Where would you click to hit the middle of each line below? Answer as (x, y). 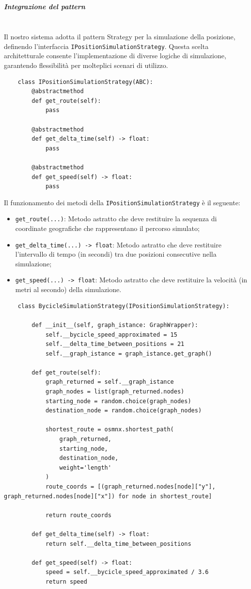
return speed (66, 581)
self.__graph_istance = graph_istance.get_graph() (129, 353)
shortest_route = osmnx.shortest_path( (110, 430)
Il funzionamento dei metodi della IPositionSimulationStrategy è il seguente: (122, 202)
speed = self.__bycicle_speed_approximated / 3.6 (127, 572)
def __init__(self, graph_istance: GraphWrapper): (115, 325)
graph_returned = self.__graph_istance (110, 382)
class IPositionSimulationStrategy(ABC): (85, 82)
